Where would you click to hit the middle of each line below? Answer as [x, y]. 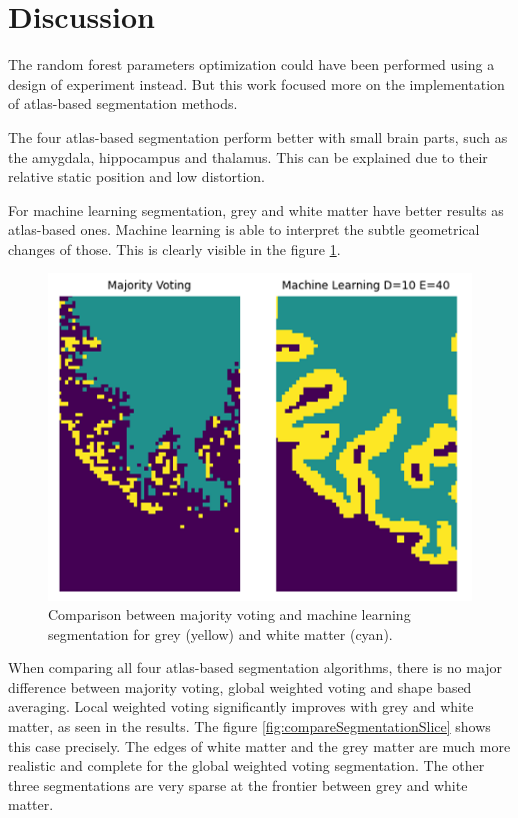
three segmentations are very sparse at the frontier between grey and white [238, 784]
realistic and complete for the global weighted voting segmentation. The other [246, 765]
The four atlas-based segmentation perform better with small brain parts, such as [258, 136]
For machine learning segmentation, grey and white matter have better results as [256, 209]
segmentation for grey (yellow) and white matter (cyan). [220, 633]
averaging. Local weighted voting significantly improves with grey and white [241, 706]
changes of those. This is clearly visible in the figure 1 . [174, 248]
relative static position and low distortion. [136, 176]
